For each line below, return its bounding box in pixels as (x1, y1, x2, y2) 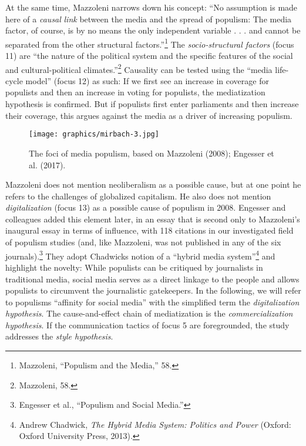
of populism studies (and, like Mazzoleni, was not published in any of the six (5, 236, 281, 248)
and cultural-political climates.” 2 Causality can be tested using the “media (5, 61, 273, 75)
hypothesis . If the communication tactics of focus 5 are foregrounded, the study (5, 318, 290, 331)
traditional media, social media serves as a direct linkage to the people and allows (5, 272, 300, 285)
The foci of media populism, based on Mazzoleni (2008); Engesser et (29, 147, 274, 159)
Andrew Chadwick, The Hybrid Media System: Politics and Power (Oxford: (19, 418, 291, 430)
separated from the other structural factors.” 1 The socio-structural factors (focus (5, 36, 294, 50)
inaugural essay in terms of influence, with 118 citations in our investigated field (5, 224, 294, 237)
